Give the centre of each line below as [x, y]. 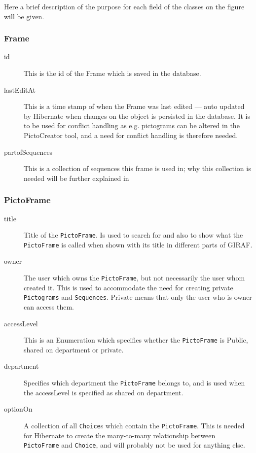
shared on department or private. [74, 349]
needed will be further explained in [76, 178]
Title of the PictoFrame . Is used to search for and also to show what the [133, 235]
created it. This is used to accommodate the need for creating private [128, 287]
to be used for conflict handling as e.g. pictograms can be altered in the [132, 125]
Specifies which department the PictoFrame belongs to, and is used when [134, 383]
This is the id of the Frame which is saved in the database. [112, 73]
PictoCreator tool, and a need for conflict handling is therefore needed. [131, 135]
